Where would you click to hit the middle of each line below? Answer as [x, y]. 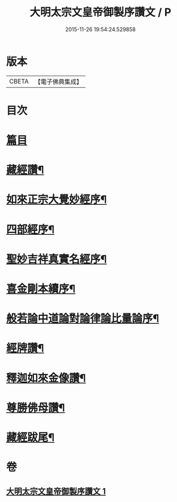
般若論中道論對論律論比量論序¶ [83, 319]
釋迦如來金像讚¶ [46, 378]
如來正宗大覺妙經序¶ [57, 200]
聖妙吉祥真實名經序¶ [57, 259]
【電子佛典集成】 [58, 82]
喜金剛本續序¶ [41, 289]
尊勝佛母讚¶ [36, 407]
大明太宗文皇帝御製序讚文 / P [100, 12]
